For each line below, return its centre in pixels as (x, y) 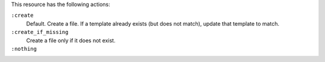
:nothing (24, 49)
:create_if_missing (40, 32)
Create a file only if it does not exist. (71, 40)
